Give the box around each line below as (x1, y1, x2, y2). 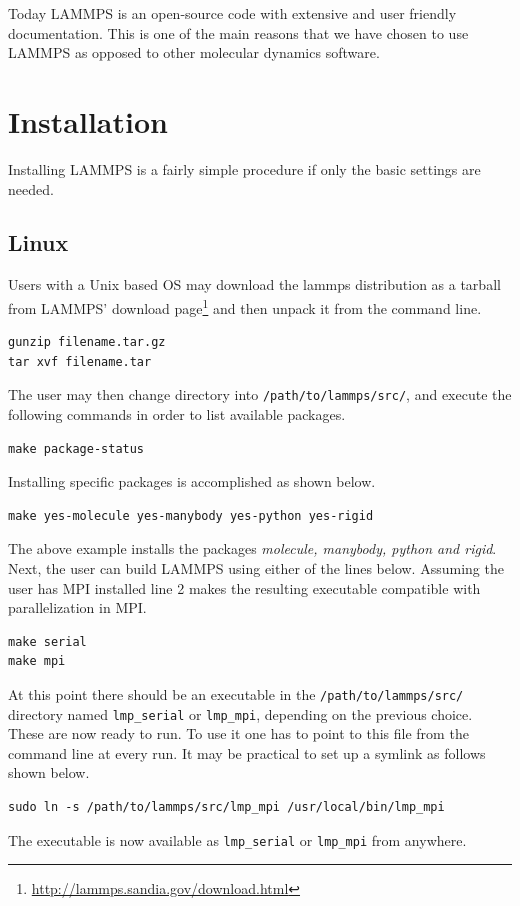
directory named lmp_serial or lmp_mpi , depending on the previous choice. (8, 703, 473, 724)
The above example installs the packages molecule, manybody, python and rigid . (8, 538, 497, 559)
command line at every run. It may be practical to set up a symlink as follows (8, 742, 486, 763)
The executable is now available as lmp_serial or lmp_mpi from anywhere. (8, 829, 467, 850)
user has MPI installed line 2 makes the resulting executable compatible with (8, 577, 481, 598)
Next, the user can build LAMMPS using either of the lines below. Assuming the (8, 557, 504, 578)
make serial (8, 634, 87, 649)
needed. (8, 178, 54, 199)
